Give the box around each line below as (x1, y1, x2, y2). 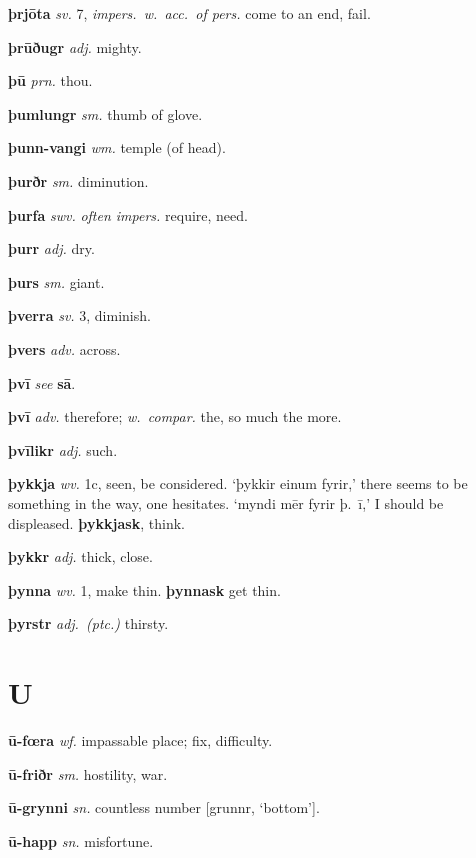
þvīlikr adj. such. (8, 439, 118, 460)
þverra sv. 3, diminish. (8, 305, 151, 326)
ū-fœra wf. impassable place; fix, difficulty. (8, 730, 273, 750)
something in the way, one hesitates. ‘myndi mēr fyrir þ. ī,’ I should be (8, 492, 444, 513)
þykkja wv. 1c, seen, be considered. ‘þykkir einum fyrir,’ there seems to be (8, 473, 468, 494)
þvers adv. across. (8, 338, 121, 359)
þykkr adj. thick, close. (8, 546, 153, 567)
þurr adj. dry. (8, 238, 95, 259)
